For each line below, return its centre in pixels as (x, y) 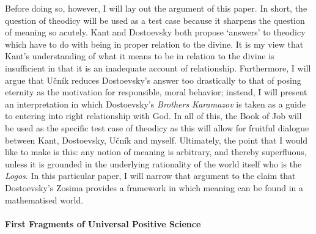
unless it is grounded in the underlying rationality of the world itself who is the (153, 163)
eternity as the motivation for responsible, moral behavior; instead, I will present (156, 92)
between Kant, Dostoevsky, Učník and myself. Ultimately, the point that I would (156, 140)
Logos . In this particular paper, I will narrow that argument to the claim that (150, 176)
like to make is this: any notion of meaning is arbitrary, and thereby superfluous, (156, 152)
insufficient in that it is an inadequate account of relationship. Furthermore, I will (158, 68)
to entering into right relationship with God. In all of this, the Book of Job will (153, 116)
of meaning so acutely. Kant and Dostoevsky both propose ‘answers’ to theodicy (155, 32)
